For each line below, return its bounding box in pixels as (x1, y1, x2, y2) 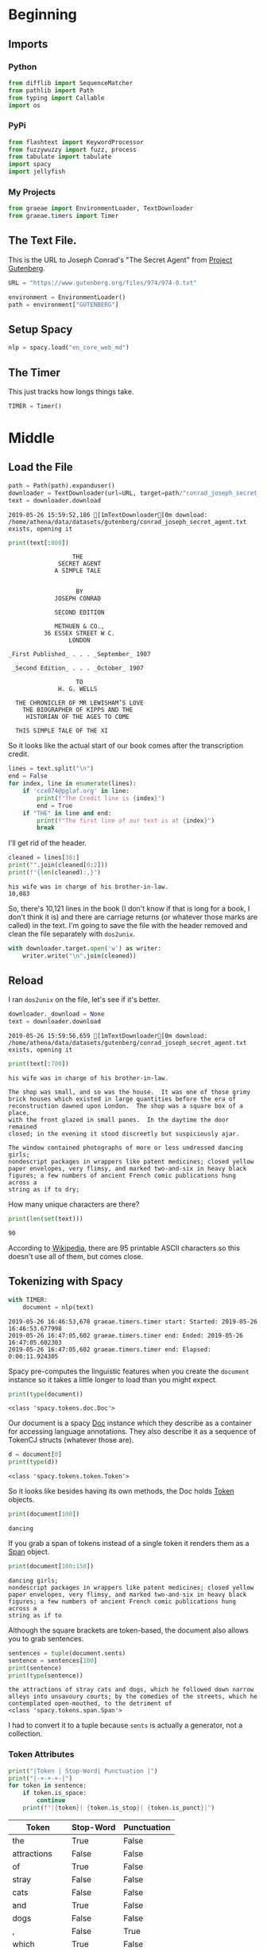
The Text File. (8, 234, 77, 247)
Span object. (8, 1547, 50, 1556)
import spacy (8, 161, 52, 169)
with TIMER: (8, 1295, 48, 1303)
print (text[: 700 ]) (8, 1060, 69, 1068)
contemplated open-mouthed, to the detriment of (8, 1699, 172, 1707)
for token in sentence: (8, 1781, 87, 1790)
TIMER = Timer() (8, 402, 62, 410)
